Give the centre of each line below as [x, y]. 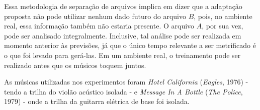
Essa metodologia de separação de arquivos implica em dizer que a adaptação [123, 6]
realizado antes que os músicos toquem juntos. [75, 65]
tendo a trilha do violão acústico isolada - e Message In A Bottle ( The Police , [123, 91]
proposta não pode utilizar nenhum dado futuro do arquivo [95, 16]
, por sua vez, [223, 26]
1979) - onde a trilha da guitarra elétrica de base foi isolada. [97, 101]
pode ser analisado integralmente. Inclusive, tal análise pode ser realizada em [123, 35]
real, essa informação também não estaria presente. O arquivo [99, 26]
